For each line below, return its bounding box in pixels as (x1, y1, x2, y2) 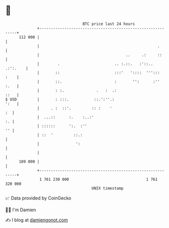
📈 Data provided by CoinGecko (5, 195, 72, 201)
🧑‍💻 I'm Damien (5, 207, 37, 213)
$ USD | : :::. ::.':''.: (5, 96, 115, 102)
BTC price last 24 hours (82, 21, 136, 26)
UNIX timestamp (91, 185, 124, 191)
